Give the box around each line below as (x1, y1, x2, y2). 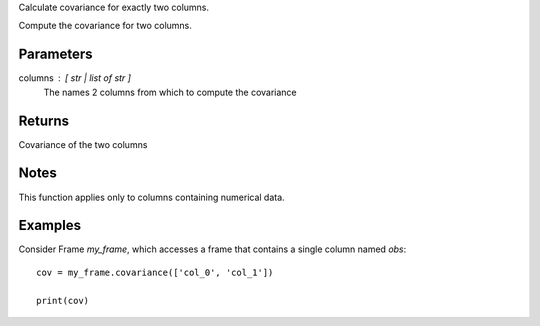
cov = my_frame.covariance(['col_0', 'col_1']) (36, 266, 274, 278)
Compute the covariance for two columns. (18, 20, 192, 32)
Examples (18, 217, 82, 234)
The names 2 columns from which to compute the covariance (43, 86, 297, 98)
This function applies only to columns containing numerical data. (18, 191, 285, 203)
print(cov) (36, 295, 90, 306)
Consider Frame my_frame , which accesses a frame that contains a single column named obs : (18, 243, 407, 255)
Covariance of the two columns (18, 138, 148, 150)
